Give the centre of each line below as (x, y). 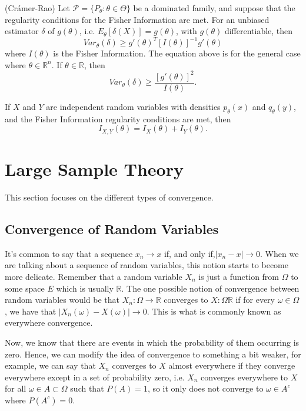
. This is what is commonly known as (214, 311)
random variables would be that (62, 300)
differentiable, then (259, 31)
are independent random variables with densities (133, 107)
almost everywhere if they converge (232, 365)
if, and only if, (189, 253)
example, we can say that (50, 365)
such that (87, 388)
